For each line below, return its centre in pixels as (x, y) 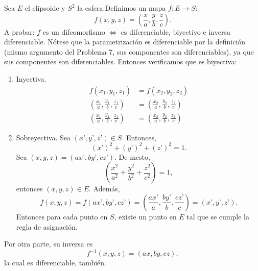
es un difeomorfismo (74, 31)
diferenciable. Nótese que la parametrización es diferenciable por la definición (125, 42)
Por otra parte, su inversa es (49, 244)
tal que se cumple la (218, 216)
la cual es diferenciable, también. (55, 263)
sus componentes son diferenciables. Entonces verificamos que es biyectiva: (121, 61)
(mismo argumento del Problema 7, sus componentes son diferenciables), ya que (129, 51)
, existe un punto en (145, 216)
